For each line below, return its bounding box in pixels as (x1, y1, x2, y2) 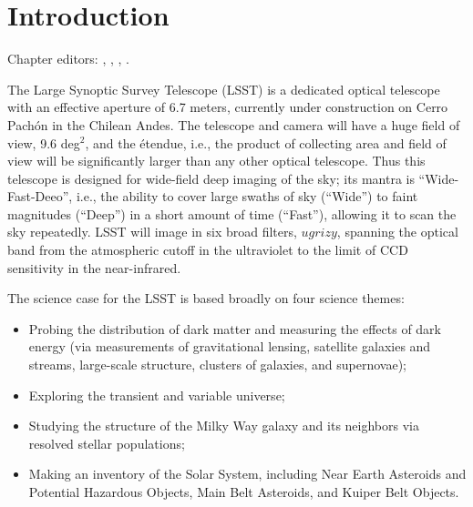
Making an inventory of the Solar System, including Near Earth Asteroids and (28, 464, 467, 483)
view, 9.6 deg (7, 133, 80, 152)
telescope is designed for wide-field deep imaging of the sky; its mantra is (7, 168, 415, 188)
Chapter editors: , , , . (7, 49, 129, 68)
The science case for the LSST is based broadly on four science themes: (7, 289, 405, 308)
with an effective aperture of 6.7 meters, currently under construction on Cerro (7, 97, 448, 117)
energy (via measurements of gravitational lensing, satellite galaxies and (28, 337, 431, 356)
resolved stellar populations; (28, 433, 185, 452)
